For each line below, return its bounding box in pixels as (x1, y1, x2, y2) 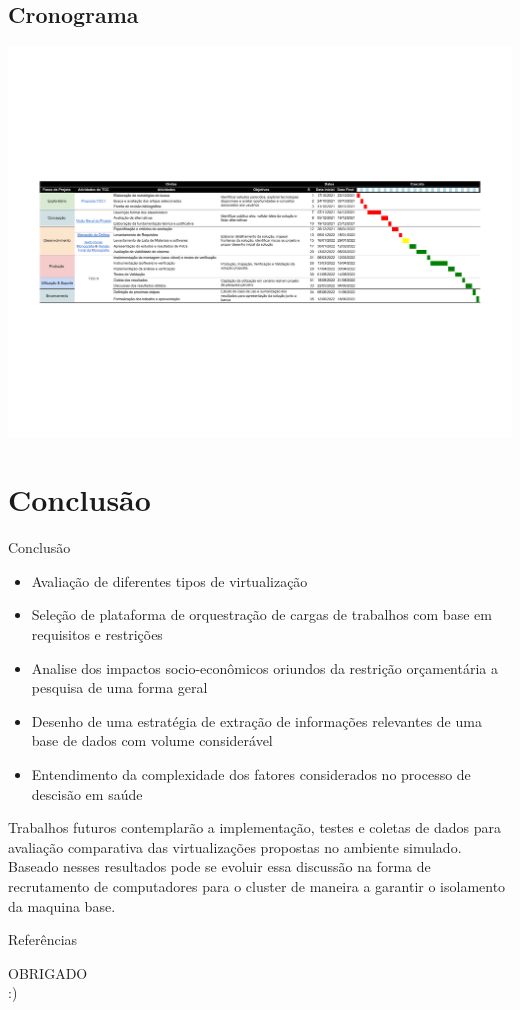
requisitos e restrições (31, 624, 163, 645)
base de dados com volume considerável (31, 730, 273, 751)
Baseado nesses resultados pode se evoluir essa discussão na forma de (8, 856, 431, 877)
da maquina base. (8, 895, 116, 916)
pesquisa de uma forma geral (31, 677, 208, 698)
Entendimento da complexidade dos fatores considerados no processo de (31, 763, 471, 784)
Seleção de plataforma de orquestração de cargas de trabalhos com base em (31, 604, 492, 625)
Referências (8, 929, 78, 950)
